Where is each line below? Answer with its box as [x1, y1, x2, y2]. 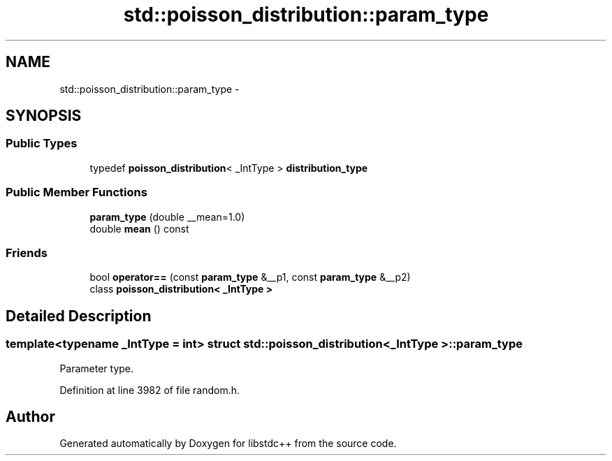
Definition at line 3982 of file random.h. [59, 383, 240, 396]
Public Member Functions [6, 185, 147, 200]
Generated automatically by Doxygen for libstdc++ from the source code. [59, 437, 397, 450]
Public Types [6, 136, 78, 151]
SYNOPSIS [6, 107, 82, 125]
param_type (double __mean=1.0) [89, 210, 245, 223]
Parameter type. [59, 362, 134, 374]
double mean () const [89, 222, 189, 235]
